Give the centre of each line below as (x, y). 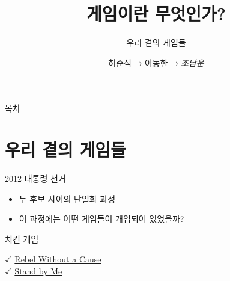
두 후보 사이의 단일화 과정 (67, 198)
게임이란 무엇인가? (156, 14)
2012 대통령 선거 (35, 178)
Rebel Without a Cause (58, 259)
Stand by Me (38, 271)
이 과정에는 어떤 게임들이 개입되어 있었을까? (101, 219)
